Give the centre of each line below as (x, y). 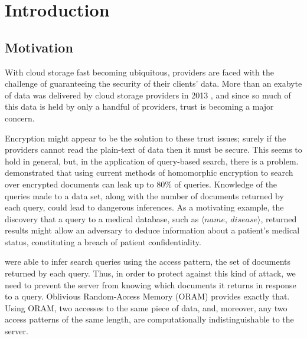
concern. (20, 118)
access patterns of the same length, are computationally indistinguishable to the (149, 319)
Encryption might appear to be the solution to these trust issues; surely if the (146, 138)
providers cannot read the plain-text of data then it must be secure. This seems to (153, 149)
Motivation (39, 47)
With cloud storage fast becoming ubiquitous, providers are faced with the (139, 72)
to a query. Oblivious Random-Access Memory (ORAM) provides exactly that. (147, 296)
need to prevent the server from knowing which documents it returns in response (151, 284)
